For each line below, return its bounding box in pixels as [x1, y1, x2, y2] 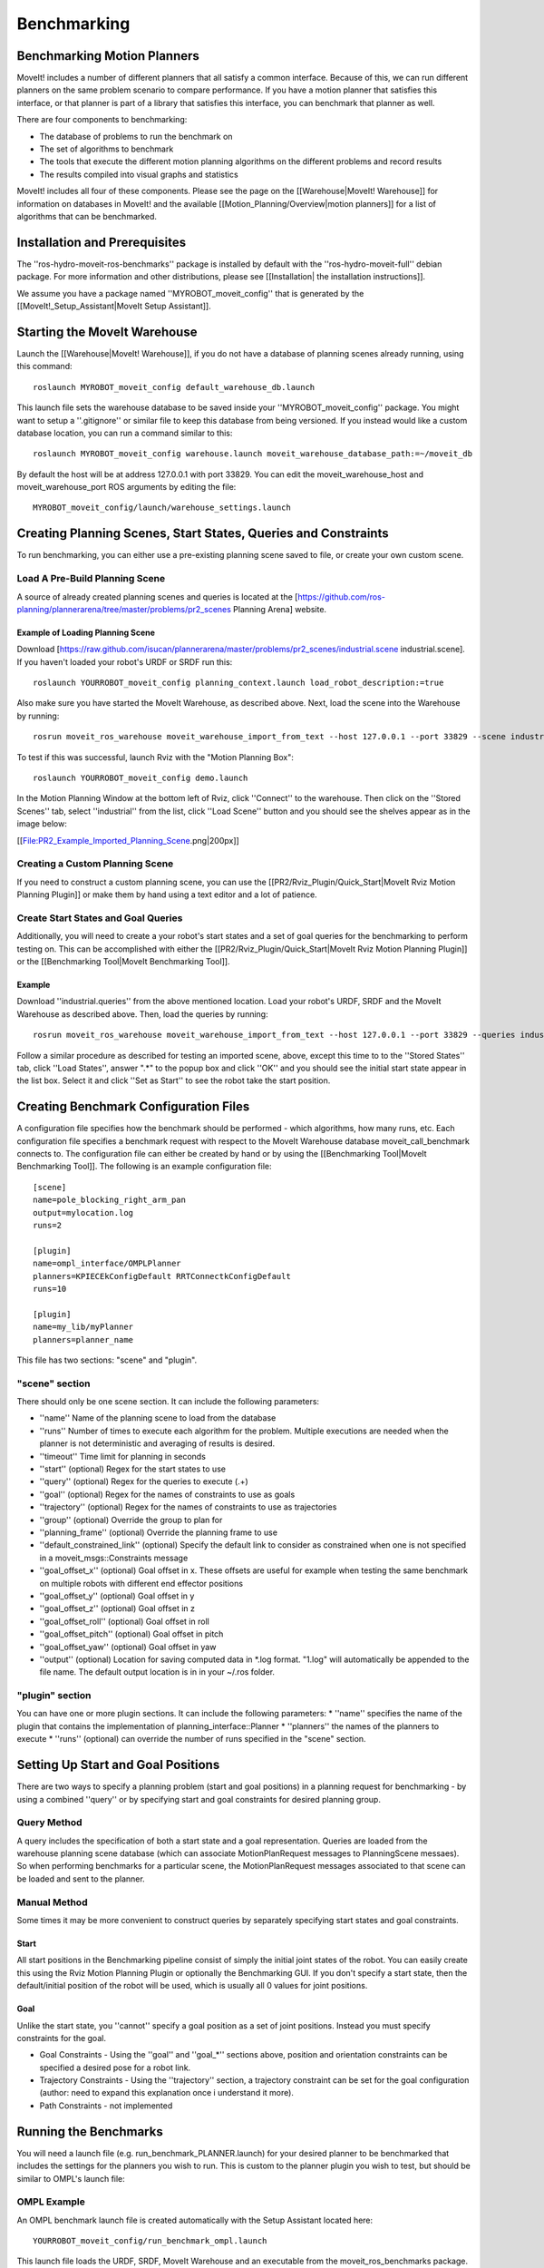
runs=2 [33, 1220, 63, 1231]
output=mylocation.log [33, 1207, 134, 1217]
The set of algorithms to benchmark [39, 143, 174, 154]
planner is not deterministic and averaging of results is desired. [39, 1438, 276, 1449]
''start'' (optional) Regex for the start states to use [39, 1463, 227, 1474]
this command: [16, 361, 73, 372]
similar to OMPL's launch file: [16, 2173, 126, 2184]
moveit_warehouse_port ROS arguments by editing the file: [16, 482, 237, 493]
